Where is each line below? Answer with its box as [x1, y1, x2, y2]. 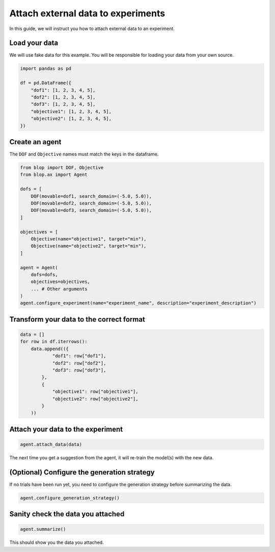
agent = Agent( [20, 265, 58, 270]
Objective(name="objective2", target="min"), [31, 243, 147, 249]
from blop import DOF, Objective [20, 165, 104, 171]
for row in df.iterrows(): [20, 339, 88, 345]
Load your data [9, 39, 59, 47]
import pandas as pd [20, 66, 71, 71]
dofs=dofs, [31, 272, 58, 277]
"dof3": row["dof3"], [52, 367, 106, 373]
